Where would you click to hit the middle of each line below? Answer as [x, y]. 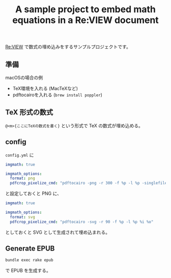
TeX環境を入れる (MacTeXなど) [45, 88]
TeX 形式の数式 [29, 112]
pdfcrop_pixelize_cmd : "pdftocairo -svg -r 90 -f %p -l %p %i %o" [82, 222]
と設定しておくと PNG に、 [34, 193]
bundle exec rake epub [29, 260]
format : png [23, 178]
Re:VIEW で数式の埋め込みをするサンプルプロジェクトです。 [68, 47]
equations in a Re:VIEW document [85, 20]
